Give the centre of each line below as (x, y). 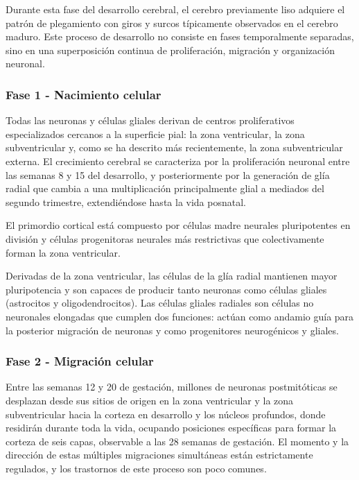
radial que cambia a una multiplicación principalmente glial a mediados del (165, 188)
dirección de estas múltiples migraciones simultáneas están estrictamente (159, 455)
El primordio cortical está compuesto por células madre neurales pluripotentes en (178, 225)
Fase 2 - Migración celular (80, 361)
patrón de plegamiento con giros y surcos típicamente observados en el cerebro (172, 23)
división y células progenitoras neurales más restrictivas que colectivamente (165, 238)
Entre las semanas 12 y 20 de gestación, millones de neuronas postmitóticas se (172, 387)
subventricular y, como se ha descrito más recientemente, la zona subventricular (174, 147)
